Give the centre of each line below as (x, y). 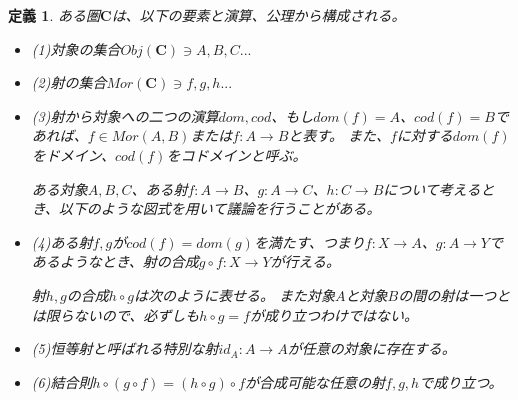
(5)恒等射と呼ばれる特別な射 (125, 348)
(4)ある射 (62, 241)
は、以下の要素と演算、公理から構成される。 (258, 15)
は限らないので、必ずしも (115, 314)
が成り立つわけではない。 (333, 314)
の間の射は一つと (454, 294)
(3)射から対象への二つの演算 (125, 115)
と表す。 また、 (339, 135)
